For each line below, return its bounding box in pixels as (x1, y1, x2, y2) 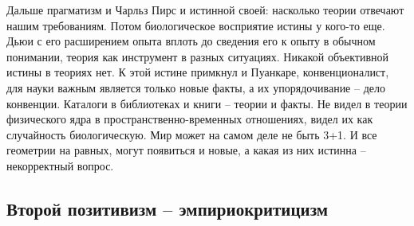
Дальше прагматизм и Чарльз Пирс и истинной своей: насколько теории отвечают (6, 2, 404, 18)
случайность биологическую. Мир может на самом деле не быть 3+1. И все (6, 126, 377, 142)
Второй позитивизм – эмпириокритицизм (6, 196, 329, 220)
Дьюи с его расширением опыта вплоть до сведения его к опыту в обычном (6, 33, 376, 49)
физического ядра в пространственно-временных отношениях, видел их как (6, 111, 373, 127)
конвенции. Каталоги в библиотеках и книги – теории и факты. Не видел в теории (6, 95, 408, 111)
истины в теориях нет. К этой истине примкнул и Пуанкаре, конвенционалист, (6, 64, 389, 80)
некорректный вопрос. (6, 157, 114, 173)
